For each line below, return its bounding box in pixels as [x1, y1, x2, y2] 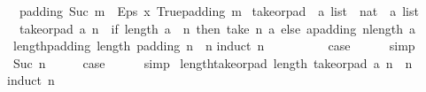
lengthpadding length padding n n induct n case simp [12, 36, 415, 55]
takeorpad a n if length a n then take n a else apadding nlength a [19, 19, 416, 37]
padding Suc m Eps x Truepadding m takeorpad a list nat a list [19, 2, 419, 19]
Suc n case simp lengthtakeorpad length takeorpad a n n [12, 53, 413, 72]
